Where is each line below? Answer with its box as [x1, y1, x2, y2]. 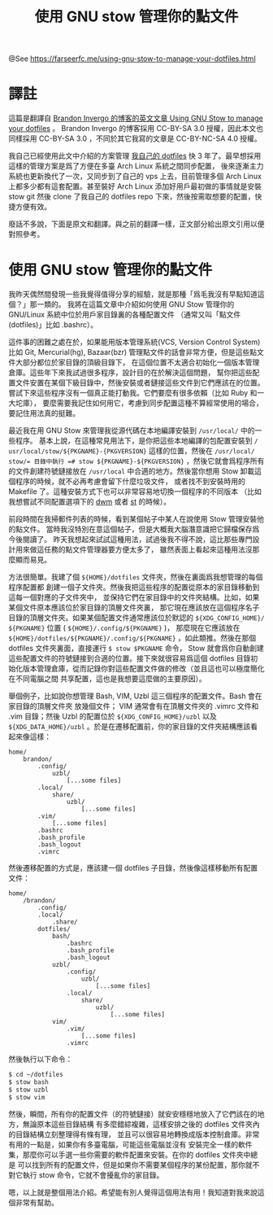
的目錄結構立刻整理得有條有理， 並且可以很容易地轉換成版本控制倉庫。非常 [8, 1129, 260, 1139]
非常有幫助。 [15, 1197, 58, 1207]
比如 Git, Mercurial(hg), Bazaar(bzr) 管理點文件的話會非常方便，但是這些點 [8, 347, 258, 357]
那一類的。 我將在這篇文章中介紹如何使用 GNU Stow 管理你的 [29, 299, 235, 309]
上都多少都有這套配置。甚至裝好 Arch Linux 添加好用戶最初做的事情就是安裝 [8, 181, 262, 191]
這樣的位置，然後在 [148, 446, 213, 456]
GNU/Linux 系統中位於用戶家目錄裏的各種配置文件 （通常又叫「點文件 [8, 310, 241, 320]
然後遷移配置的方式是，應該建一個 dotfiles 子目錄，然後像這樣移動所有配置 [8, 863, 258, 873]
